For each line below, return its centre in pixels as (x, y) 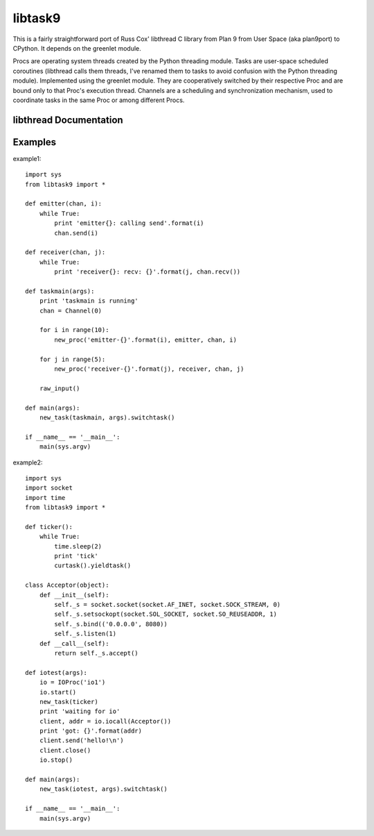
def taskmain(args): (60, 291)
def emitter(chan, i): (64, 204)
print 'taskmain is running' (89, 301)
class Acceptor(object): (67, 585)
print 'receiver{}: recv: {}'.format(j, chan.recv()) (148, 272)
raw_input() (60, 388)
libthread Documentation (68, 120)
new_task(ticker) (69, 702)
